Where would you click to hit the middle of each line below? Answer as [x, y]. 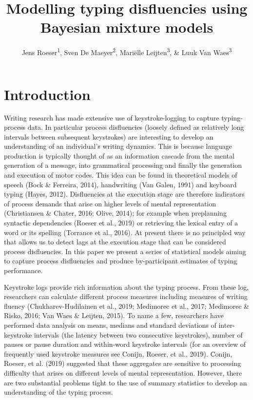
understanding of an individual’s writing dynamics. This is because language [118, 146]
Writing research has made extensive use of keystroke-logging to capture [112, 117]
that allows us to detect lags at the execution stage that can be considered [115, 242]
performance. [23, 270]
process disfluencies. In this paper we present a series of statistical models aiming [125, 251]
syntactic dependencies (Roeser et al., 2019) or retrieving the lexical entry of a [121, 223]
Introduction [47, 94]
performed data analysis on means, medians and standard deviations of [110, 325]
